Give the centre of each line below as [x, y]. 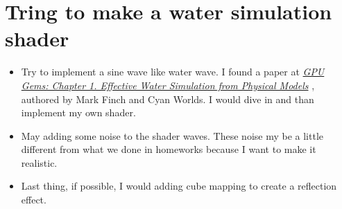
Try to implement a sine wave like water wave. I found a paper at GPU [173, 72]
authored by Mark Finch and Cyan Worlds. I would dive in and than [168, 99]
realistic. [39, 162]
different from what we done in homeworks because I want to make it [169, 149]
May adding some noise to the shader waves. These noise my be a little [172, 135]
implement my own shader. [78, 112]
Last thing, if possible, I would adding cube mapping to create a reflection [179, 186]
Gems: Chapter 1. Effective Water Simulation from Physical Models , [168, 85]
